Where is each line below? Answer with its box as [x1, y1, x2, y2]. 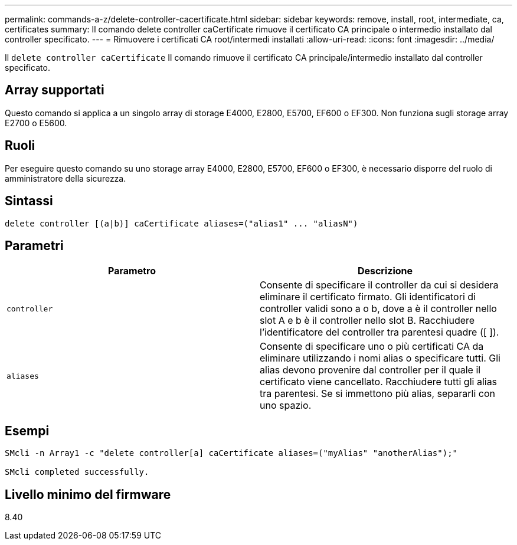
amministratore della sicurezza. [5, 173, 126, 183]
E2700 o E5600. [5, 117, 67, 128]
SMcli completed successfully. [5, 467, 149, 477]
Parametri [5, 238, 64, 253]
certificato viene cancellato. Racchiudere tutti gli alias [260, 376, 498, 388]
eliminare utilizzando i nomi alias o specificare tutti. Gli [260, 352, 500, 365]
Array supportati [5, 83, 104, 98]
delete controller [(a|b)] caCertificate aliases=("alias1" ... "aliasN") [5, 218, 358, 228]
